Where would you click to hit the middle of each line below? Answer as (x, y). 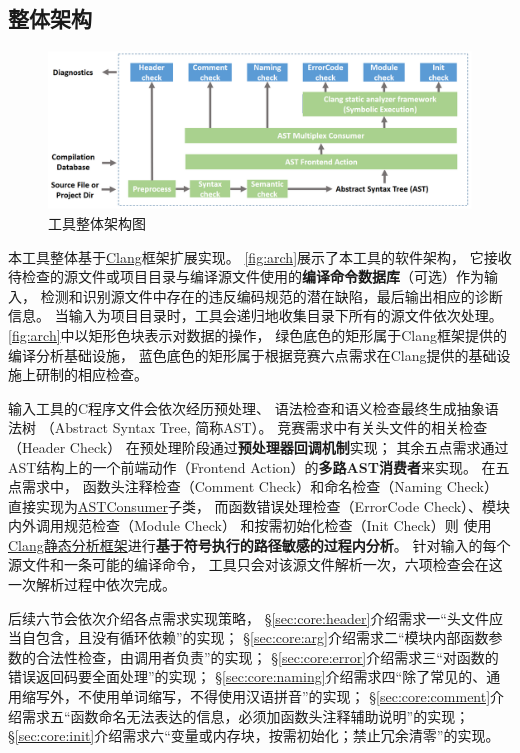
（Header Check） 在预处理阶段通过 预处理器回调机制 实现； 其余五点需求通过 (258, 446)
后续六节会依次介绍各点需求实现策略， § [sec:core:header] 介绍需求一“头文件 (248, 617)
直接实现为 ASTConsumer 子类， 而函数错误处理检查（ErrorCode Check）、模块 (259, 505)
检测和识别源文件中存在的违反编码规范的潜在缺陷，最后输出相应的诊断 (271, 295)
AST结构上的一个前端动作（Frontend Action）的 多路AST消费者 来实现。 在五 (259, 466)
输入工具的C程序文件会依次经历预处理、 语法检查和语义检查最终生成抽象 (246, 407)
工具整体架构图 (97, 222)
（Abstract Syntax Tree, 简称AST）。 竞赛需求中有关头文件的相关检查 (264, 427)
